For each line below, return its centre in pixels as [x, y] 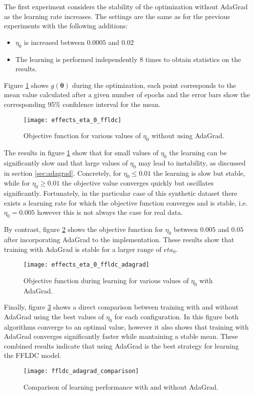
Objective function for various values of [82, 135]
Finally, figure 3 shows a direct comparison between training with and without [121, 307]
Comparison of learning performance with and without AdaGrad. [121, 386]
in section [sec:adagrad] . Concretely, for [63, 173]
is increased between [54, 42]
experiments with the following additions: [66, 26]
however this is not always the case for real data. [110, 212]
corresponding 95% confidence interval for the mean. [82, 104]
